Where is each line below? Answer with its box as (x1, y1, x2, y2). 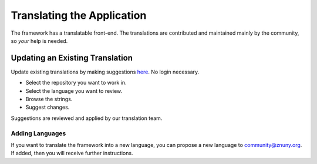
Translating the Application (11, 9, 147, 22)
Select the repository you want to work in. (25, 79, 127, 86)
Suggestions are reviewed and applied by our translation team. (11, 115, 163, 122)
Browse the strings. (25, 96, 73, 103)
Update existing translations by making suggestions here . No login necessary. (11, 68, 200, 75)
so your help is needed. (11, 37, 68, 44)
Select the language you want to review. (25, 87, 123, 94)
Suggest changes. (25, 103, 70, 111)
